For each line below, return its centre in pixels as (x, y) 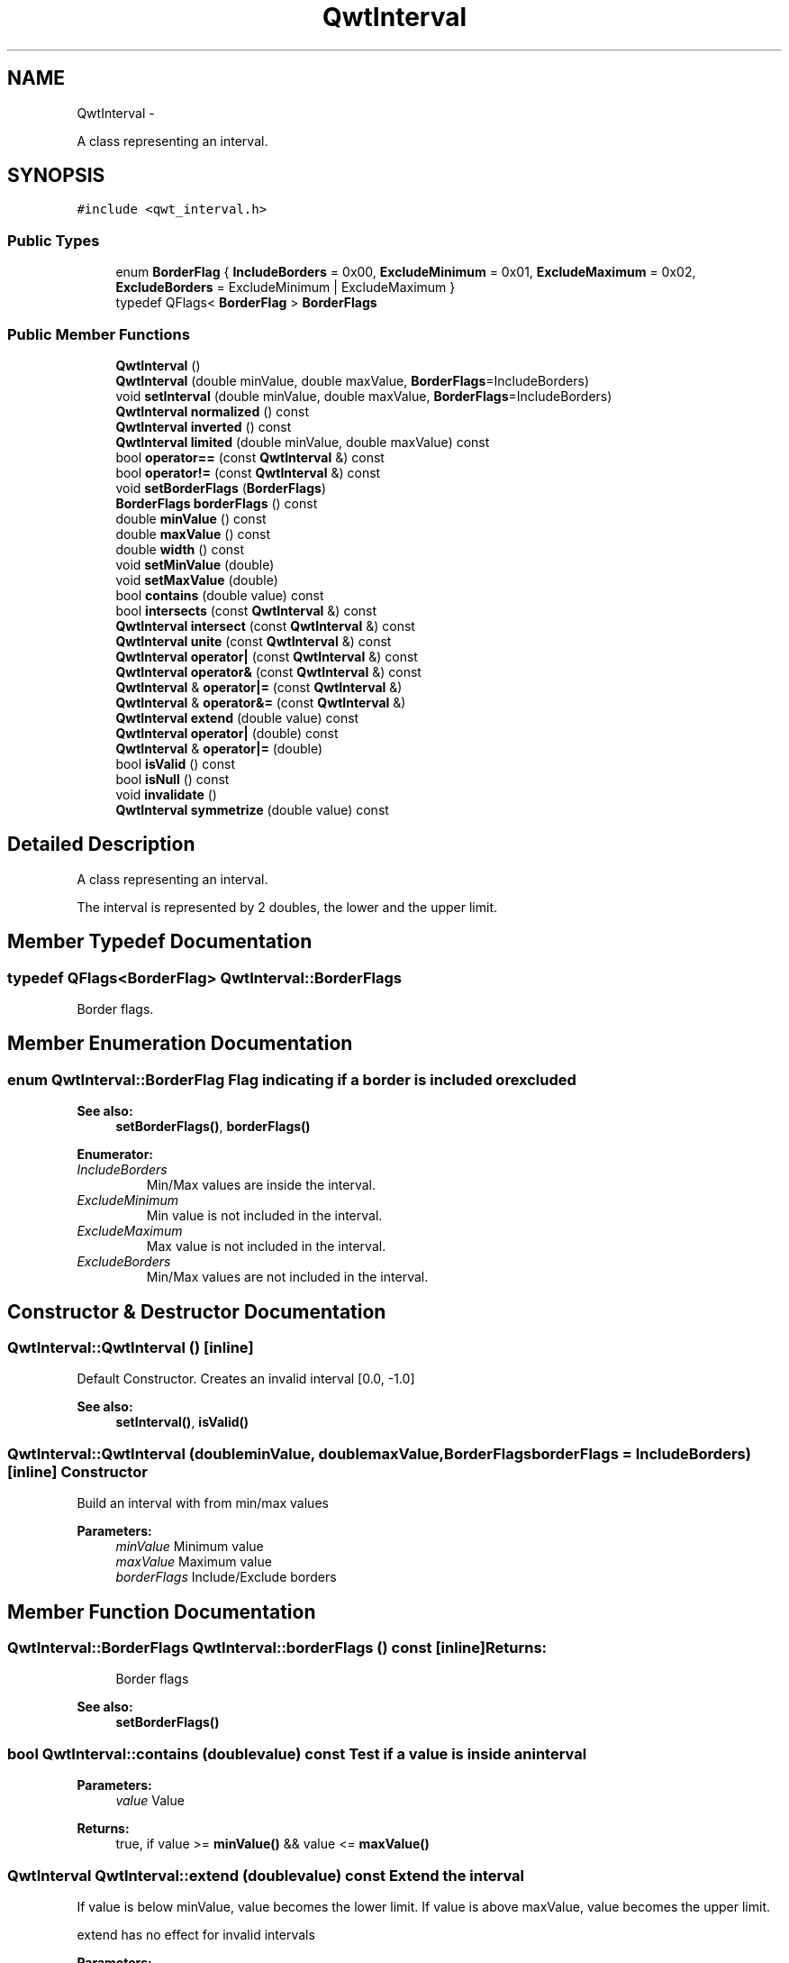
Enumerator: (115, 1155)
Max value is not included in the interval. (266, 1246)
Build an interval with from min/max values (203, 1503)
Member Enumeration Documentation (180, 1044)
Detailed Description (101, 845)
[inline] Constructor (77, 1471)
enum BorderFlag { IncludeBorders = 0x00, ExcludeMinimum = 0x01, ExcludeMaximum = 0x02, (406, 272)
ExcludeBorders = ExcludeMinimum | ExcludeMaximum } (286, 288)
